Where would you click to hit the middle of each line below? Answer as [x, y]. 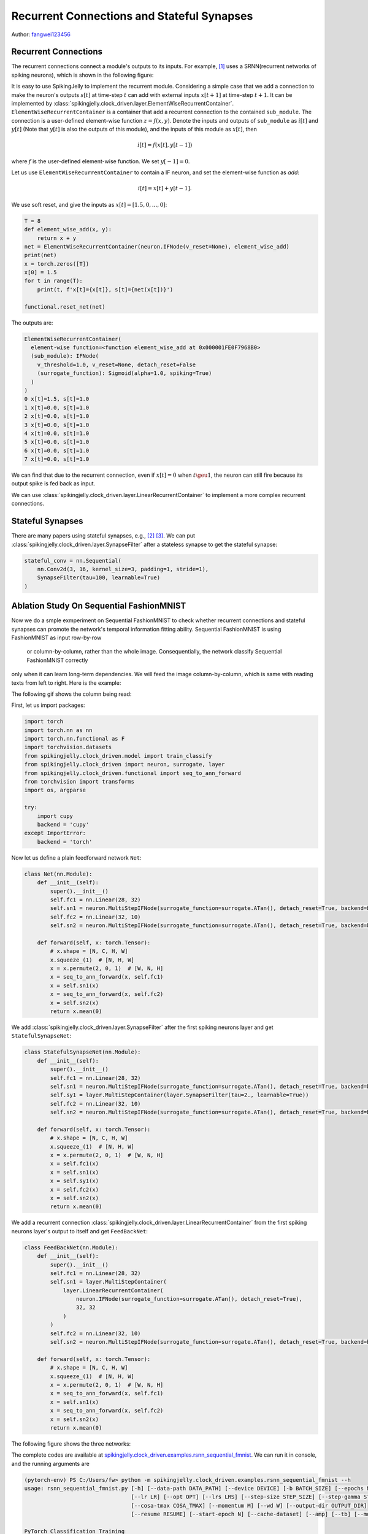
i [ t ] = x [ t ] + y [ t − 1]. [165, 188]
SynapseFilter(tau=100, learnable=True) [99, 578]
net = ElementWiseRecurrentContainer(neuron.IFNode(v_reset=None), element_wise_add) [157, 246]
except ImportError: [55, 833]
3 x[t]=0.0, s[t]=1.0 [57, 425]
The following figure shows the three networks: [71, 1443]
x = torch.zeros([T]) [57, 264]
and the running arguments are [51, 1463]
